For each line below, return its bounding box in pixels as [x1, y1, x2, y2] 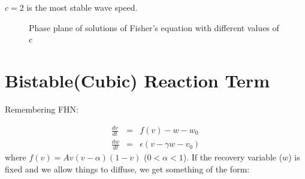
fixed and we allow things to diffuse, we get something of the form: [5, 162, 250, 175]
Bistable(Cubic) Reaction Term [5, 68, 270, 92]
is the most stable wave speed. [26, 1, 138, 13]
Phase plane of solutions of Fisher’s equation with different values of [29, 21, 279, 34]
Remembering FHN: [5, 102, 78, 115]
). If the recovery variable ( [183, 151, 283, 163]
